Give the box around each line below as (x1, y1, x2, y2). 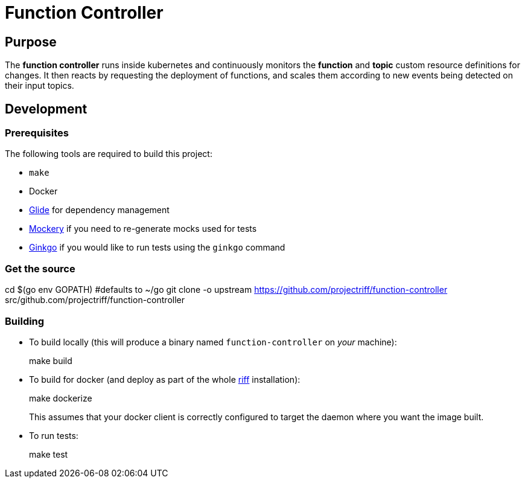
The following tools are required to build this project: (5, 149, 212, 159)
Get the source (5, 262, 75, 275)
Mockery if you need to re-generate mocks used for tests (29, 223, 257, 234)
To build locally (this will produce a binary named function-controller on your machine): (29, 336, 397, 347)
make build (29, 355, 72, 366)
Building (5, 315, 45, 327)
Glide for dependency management (29, 205, 170, 216)
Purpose (5, 34, 57, 50)
